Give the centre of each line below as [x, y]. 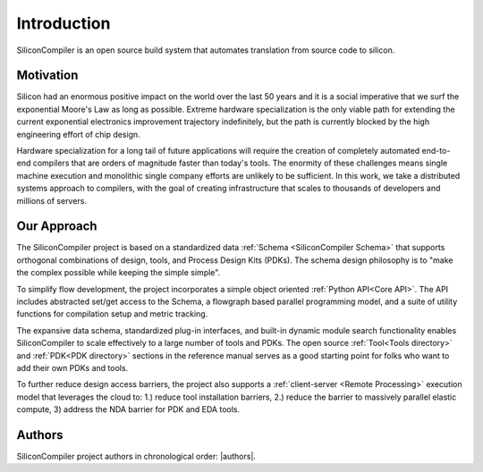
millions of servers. [51, 200]
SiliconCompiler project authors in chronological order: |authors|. [136, 457]
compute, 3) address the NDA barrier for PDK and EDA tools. [128, 409]
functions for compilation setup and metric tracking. [112, 314]
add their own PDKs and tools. [72, 368]
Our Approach [57, 227]
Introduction [64, 23]
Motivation [47, 76]
